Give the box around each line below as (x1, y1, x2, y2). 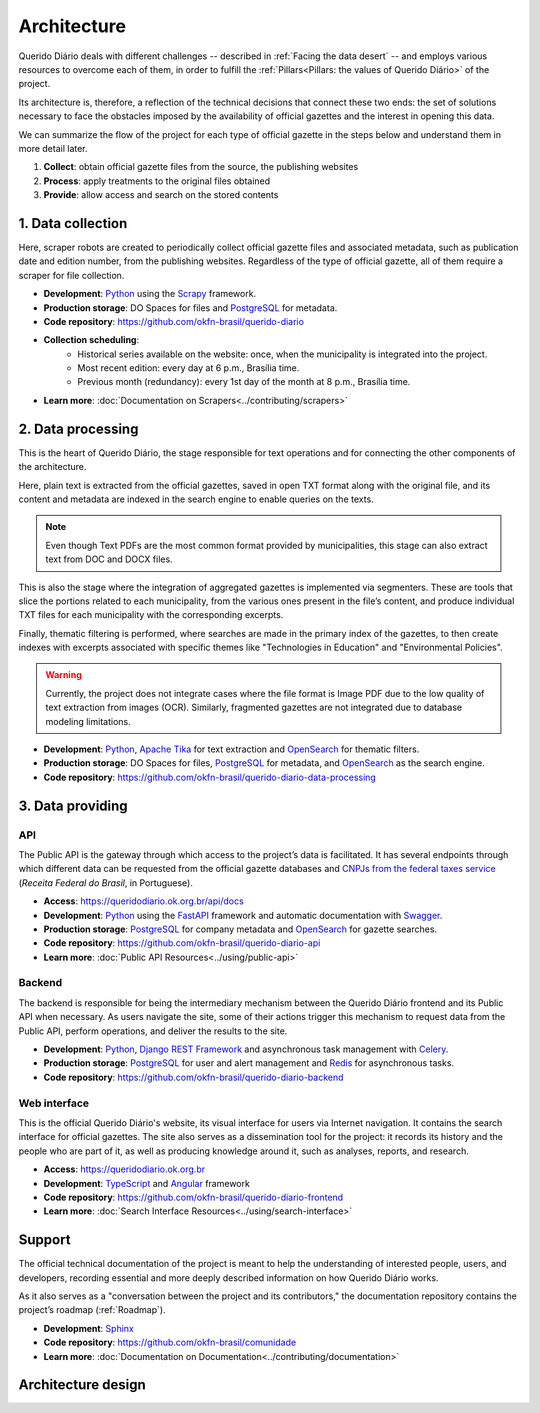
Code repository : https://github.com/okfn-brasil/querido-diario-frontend (43, 1191, 344, 1203)
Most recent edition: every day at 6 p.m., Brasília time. (77, 362, 300, 374)
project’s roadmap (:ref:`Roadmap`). (18, 1304, 166, 1316)
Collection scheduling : (43, 334, 140, 346)
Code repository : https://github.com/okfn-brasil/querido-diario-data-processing (43, 771, 377, 783)
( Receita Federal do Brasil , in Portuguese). (18, 876, 194, 889)
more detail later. (18, 142, 89, 154)
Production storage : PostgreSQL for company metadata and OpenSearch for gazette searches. (43, 923, 438, 935)
